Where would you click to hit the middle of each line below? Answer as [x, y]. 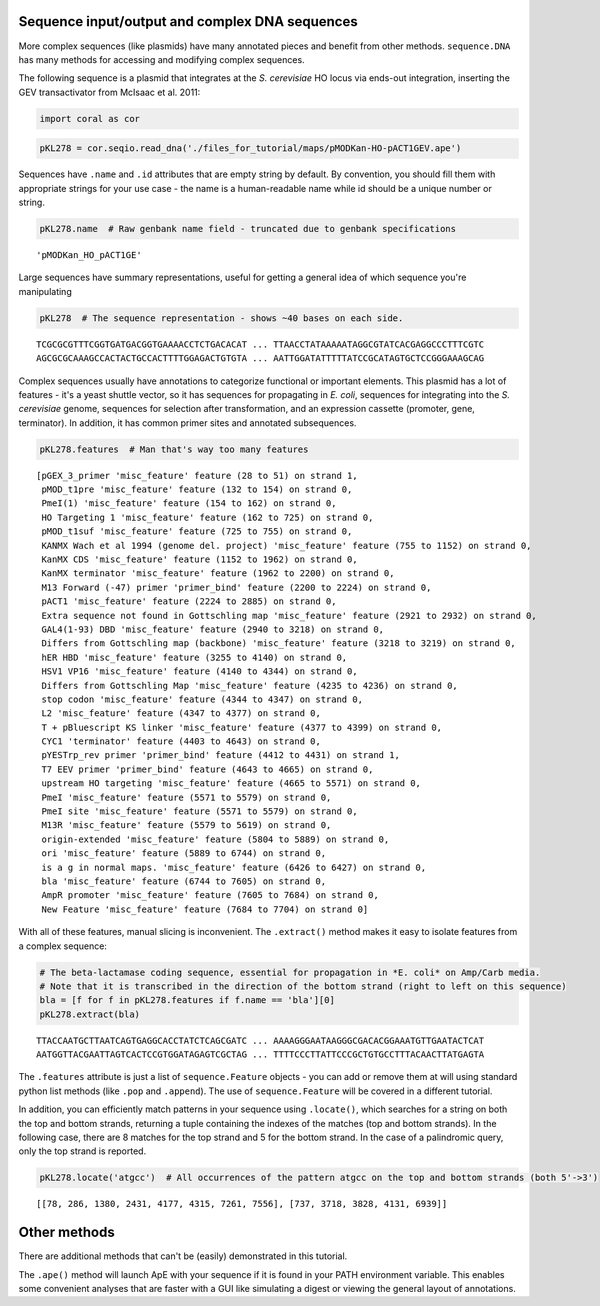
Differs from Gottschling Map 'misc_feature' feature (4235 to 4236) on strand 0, [250, 685]
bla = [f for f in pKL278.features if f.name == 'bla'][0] [187, 1000]
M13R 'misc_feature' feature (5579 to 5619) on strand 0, [186, 825]
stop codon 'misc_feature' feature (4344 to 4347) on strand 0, [202, 699]
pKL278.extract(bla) [89, 1014]
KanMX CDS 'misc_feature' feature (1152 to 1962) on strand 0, [200, 559]
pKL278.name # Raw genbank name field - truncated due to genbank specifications [248, 228]
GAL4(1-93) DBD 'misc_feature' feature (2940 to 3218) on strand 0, [213, 629]
